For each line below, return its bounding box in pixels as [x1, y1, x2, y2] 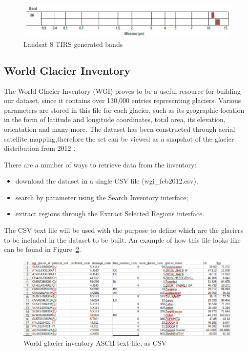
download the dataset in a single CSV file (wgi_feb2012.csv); [15, 176, 198, 186]
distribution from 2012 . [4, 143, 76, 153]
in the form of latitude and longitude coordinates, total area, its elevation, [4, 114, 226, 124]
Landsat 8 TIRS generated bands [23, 39, 123, 49]
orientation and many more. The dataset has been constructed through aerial [4, 124, 235, 134]
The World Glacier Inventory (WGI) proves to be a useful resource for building [4, 85, 241, 96]
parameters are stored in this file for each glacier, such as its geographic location [4, 104, 245, 115]
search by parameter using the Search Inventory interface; [15, 192, 188, 202]
